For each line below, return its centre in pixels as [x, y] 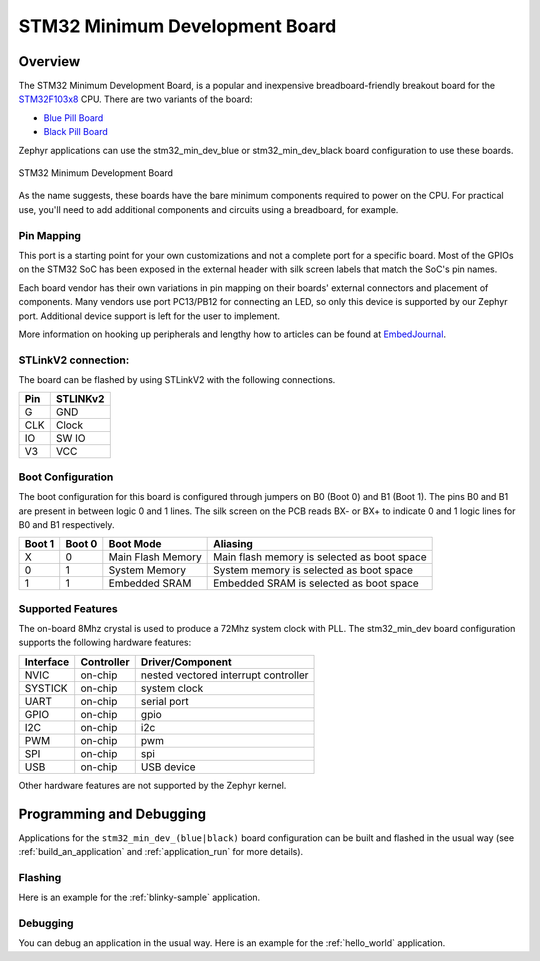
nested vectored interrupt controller [224, 675]
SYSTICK [46, 688]
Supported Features [68, 608]
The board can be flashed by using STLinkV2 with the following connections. [177, 380]
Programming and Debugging [112, 813]
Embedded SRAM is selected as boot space [316, 583]
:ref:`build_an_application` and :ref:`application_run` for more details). [161, 852]
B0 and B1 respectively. [66, 524]
